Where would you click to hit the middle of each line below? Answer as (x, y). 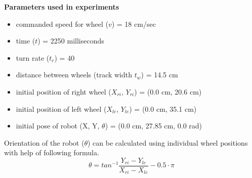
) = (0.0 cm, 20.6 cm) (168, 91)
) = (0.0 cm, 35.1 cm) (163, 108)
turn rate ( (33, 57)
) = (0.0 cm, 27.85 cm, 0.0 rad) (154, 126)
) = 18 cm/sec (134, 24)
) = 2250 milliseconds (71, 41)
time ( (26, 41)
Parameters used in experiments (62, 7)
